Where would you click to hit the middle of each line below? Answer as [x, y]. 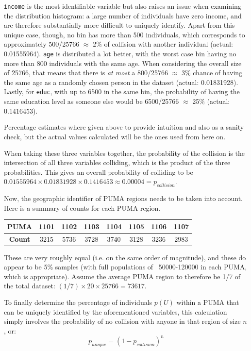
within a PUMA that [208, 302]
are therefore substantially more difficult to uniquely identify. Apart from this [119, 25]
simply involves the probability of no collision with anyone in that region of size [122, 321]
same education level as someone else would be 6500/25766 [92, 101]
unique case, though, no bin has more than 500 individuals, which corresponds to [125, 34]
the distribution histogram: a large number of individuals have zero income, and [123, 15]
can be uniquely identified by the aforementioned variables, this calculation [116, 311]
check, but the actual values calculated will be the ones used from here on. [115, 136]
